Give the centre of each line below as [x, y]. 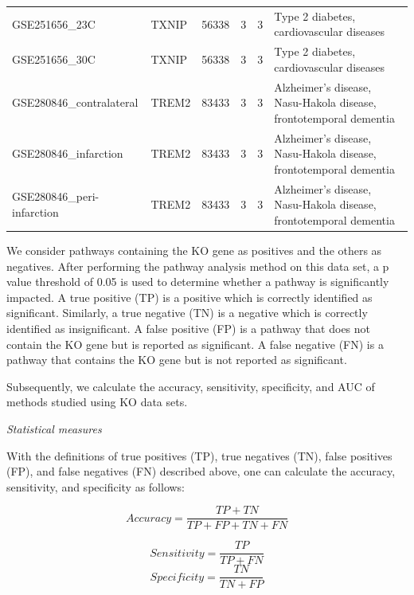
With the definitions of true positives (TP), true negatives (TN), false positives [199, 455]
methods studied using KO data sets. [97, 402]
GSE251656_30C [54, 59]
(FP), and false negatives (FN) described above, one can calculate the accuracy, [201, 471]
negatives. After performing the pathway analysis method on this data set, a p [198, 266]
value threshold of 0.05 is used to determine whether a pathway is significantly [198, 282]
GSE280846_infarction [68, 153]
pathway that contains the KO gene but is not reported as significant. [177, 360]
